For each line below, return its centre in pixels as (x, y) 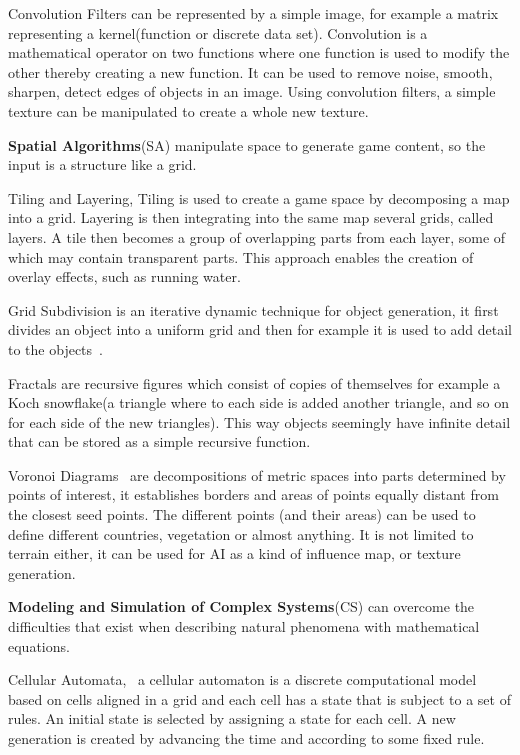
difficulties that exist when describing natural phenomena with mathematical (244, 626)
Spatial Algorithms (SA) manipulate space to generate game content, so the (247, 144)
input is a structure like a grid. (102, 164)
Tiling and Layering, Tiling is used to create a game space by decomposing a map (259, 197)
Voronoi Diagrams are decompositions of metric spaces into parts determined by (257, 474)
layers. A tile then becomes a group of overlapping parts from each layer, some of (257, 236)
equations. (39, 645)
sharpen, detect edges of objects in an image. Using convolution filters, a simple (252, 91)
